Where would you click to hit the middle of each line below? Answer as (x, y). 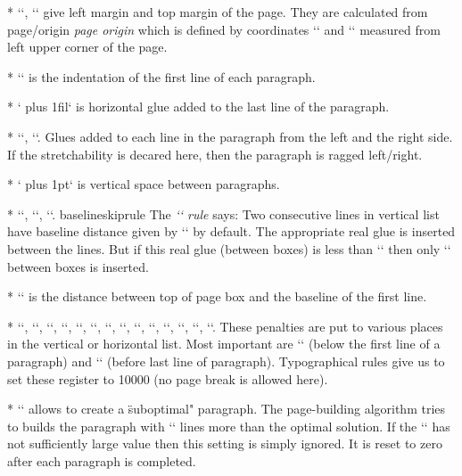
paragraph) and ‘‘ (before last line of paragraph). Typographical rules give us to (226, 361)
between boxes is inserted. (78, 266)
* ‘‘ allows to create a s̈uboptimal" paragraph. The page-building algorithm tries (227, 409)
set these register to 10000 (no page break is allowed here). (168, 378)
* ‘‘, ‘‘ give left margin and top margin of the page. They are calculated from (218, 12)
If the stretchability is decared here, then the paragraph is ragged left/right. (215, 154)
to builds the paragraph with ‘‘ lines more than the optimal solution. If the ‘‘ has (229, 426)
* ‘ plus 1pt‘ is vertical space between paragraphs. (144, 184)
